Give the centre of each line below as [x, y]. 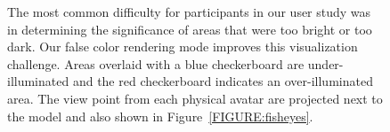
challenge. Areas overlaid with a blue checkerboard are [156, 63]
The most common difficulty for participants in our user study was [189, 12]
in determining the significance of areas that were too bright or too [190, 29]
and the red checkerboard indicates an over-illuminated [223, 81]
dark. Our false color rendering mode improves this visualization [183, 47]
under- [325, 63]
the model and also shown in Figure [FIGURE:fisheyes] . [160, 116]
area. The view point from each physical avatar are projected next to [195, 98]
